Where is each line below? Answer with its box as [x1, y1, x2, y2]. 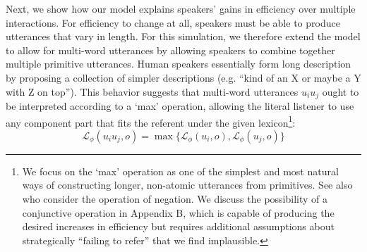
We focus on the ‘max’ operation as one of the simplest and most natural [22, 163, 339, 178]
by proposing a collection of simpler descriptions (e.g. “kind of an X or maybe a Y [6, 70, 361, 84]
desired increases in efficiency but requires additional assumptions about [22, 219, 335, 234]
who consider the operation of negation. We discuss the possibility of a [22, 191, 328, 206]
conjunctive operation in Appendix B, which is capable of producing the [22, 205, 335, 220]
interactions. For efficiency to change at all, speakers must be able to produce [6, 15, 340, 30]
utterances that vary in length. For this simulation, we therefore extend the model [6, 29, 361, 44]
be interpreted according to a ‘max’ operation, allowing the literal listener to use [6, 99, 354, 113]
